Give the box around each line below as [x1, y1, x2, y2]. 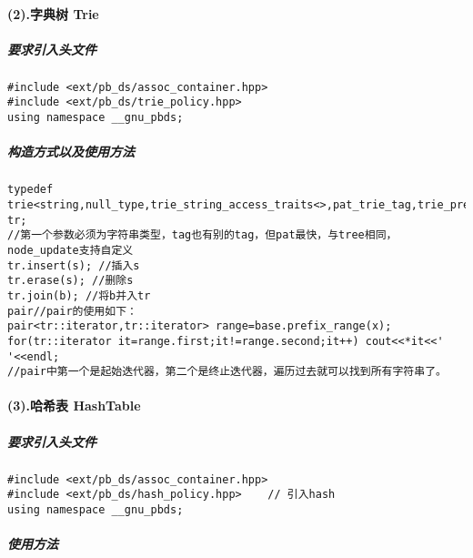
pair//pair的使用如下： [7, 304, 137, 318]
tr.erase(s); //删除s [7, 274, 134, 288]
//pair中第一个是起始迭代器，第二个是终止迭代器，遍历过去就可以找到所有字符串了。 [7, 365, 447, 379]
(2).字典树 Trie [7, 4, 99, 23]
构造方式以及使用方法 [7, 142, 135, 161]
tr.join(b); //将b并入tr [7, 289, 151, 302]
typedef [7, 183, 54, 197]
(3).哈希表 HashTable [7, 396, 141, 415]
